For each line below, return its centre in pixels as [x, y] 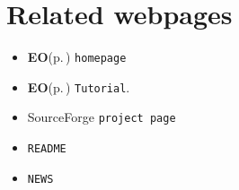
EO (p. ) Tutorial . [79, 86]
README [47, 149]
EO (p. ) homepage [77, 57]
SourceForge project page [102, 117]
